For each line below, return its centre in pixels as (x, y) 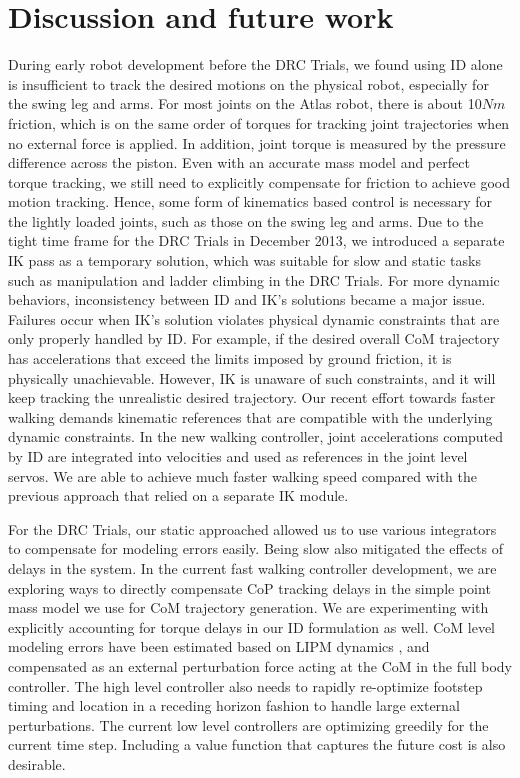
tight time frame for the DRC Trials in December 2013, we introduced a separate (256, 240)
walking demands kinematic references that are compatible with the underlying (250, 416)
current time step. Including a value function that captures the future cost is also (257, 744)
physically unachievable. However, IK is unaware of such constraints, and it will (252, 377)
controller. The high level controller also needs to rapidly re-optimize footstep (245, 685)
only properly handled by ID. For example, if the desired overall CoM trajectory (254, 338)
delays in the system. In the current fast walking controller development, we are (252, 567)
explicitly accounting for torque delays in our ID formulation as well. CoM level (252, 626)
